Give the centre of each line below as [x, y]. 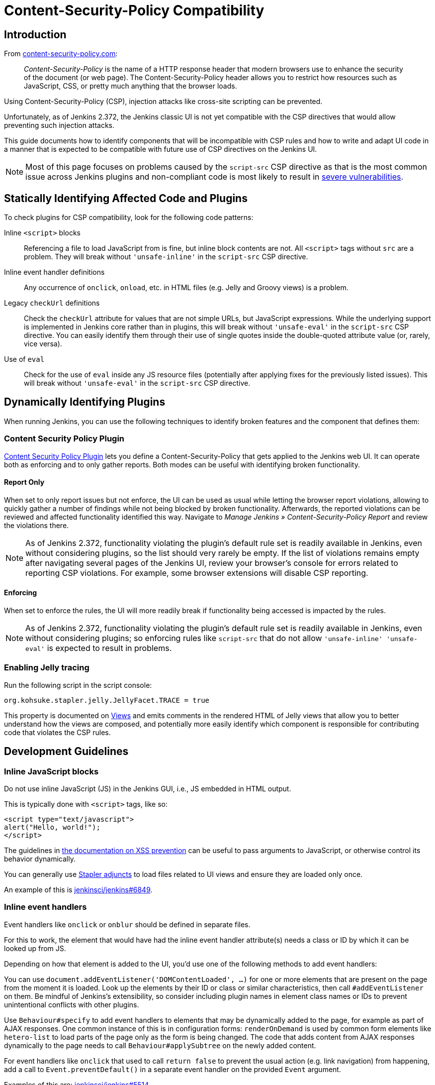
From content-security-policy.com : [61, 54]
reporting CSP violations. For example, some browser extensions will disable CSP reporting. [197, 573]
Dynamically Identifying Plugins [85, 402]
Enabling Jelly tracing [47, 668]
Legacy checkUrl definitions [52, 303]
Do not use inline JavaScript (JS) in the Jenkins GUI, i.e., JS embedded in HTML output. [148, 789]
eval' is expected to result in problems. [99, 648]
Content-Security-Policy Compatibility [134, 10]
